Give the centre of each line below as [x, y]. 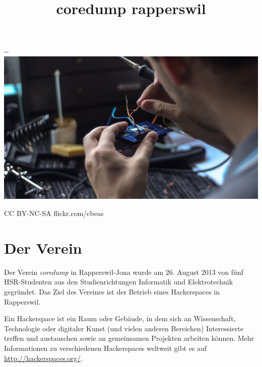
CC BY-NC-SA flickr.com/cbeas [54, 213]
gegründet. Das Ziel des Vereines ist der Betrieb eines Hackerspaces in [112, 291]
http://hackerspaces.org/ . [43, 358]
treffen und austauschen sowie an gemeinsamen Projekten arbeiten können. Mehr [129, 338]
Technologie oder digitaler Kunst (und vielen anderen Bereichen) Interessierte [124, 328]
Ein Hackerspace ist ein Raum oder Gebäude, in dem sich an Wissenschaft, [120, 318]
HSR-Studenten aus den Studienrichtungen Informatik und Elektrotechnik [119, 282]
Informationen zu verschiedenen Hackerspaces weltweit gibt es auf [106, 348]
